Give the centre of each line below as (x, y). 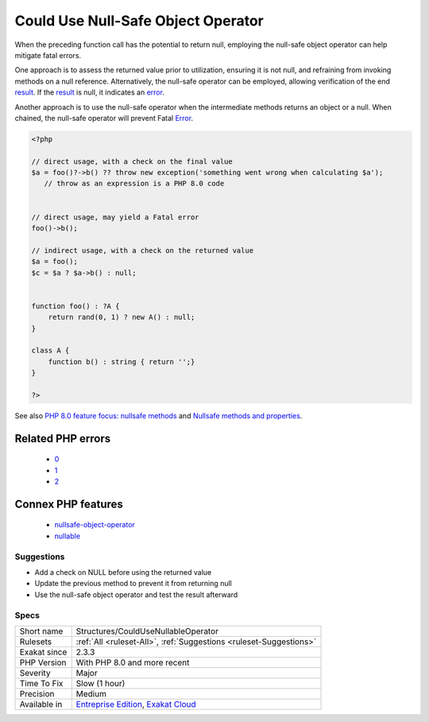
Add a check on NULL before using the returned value (123, 572)
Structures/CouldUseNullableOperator (147, 631)
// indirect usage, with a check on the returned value (143, 250)
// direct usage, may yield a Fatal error (115, 217)
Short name (41, 631)
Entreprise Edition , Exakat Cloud (136, 704)
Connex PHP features (69, 504)
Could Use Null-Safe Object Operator (139, 21)
